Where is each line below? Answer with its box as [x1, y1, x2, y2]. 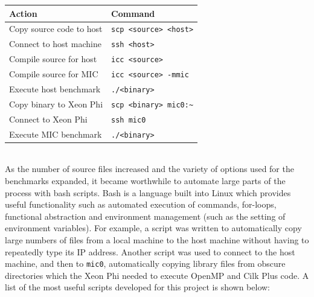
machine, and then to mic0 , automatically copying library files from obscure [5, 257, 286, 270]
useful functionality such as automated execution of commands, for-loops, [5, 198, 277, 211]
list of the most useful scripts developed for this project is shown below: [5, 281, 270, 293]
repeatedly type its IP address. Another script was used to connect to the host [5, 245, 295, 258]
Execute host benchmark [9, 83, 101, 95]
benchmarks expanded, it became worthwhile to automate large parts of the [5, 174, 286, 187]
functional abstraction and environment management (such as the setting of [5, 209, 286, 222]
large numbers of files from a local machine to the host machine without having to [5, 234, 309, 246]
